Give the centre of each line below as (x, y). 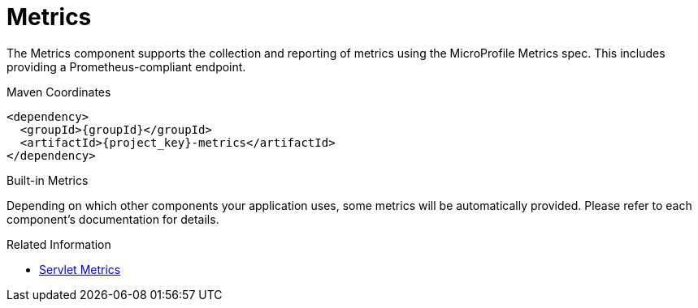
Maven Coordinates (59, 92)
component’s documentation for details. (113, 219)
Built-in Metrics (48, 180)
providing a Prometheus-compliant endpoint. (126, 66)
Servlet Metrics (80, 269)
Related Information (59, 244)
